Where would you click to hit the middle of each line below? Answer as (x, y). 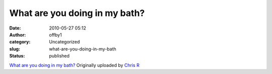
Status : (17, 56)
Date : (15, 28)
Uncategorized (64, 42)
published (59, 56)
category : (20, 42)
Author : (18, 34)
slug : (15, 49)
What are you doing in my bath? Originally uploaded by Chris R (74, 65)
